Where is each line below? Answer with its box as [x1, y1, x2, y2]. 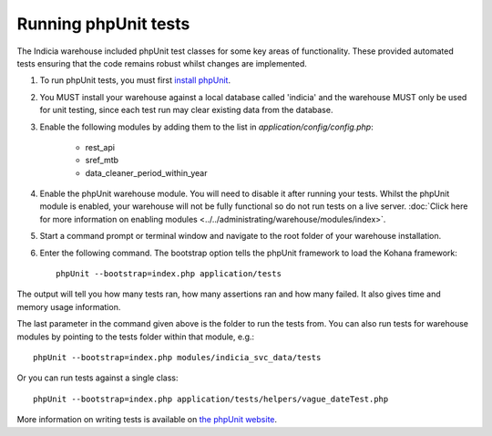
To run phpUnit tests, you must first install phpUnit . [39, 75, 231, 86]
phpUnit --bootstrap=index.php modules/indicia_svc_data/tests [33, 352, 322, 362]
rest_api [85, 141, 116, 152]
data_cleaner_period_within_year [85, 167, 208, 178]
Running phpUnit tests [16, 14, 190, 34]
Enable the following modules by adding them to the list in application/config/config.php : [39, 121, 374, 132]
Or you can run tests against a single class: [16, 372, 179, 383]
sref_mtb [85, 155, 118, 166]
